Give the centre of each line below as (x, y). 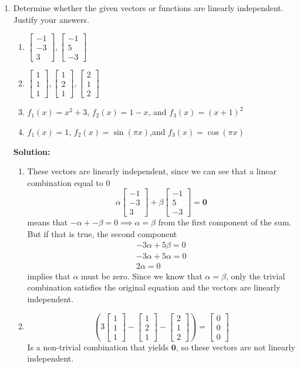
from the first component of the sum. (225, 222)
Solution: (32, 151)
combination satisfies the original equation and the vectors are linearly (154, 287)
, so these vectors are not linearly (235, 347)
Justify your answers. (51, 19)
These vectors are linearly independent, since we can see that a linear (152, 171)
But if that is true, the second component (102, 234)
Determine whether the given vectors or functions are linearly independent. (148, 8)
